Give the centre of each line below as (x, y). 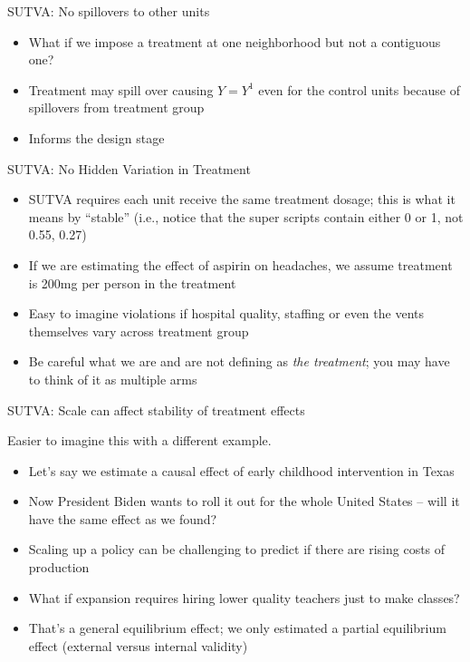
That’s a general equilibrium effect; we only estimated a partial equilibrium (237, 628)
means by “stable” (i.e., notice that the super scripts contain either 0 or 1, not (246, 216)
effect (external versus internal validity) (138, 645)
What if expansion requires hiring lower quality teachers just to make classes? (244, 597)
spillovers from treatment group (116, 107)
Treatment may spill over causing (121, 89)
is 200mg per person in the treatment (132, 282)
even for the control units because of (360, 89)
